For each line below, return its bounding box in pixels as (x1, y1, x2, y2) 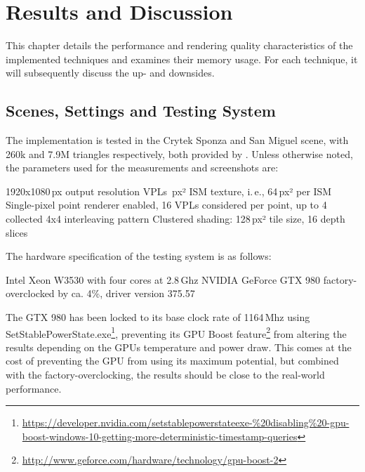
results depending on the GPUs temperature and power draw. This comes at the (6, 339, 352, 354)
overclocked (6, 286, 55, 301)
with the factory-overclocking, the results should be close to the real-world (6, 367, 325, 382)
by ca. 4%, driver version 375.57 (58, 286, 195, 301)
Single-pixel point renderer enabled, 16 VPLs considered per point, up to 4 (6, 197, 327, 212)
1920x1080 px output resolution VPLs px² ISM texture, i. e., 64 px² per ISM (6, 183, 332, 198)
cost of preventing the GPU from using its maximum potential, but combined (6, 353, 339, 368)
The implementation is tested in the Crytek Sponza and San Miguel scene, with (6, 133, 349, 147)
